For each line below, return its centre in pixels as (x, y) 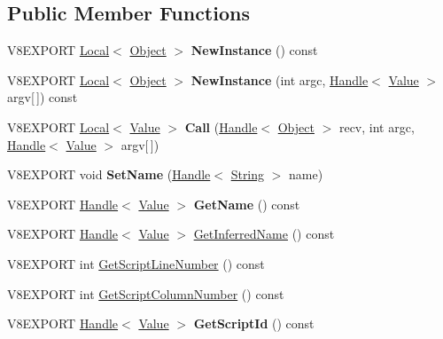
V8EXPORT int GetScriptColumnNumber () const (146, 293)
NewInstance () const (254, 50)
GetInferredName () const (264, 234)
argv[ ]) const (43, 97)
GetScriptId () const (254, 323)
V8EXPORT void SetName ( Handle (109, 174)
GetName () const (247, 204)
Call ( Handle (221, 126)
